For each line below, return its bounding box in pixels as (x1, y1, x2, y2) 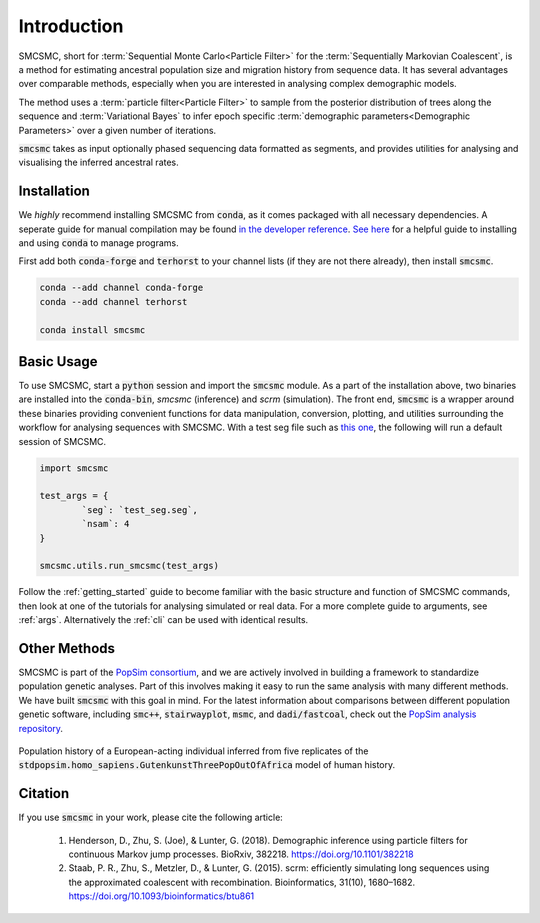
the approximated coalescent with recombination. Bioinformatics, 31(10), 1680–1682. (68, 876, 416, 888)
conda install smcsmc (39, 324, 146, 335)
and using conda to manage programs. (18, 236, 179, 249)
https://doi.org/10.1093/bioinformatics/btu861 (68, 890, 255, 902)
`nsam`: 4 (81, 518, 130, 530)
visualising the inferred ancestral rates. (18, 156, 179, 169)
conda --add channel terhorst (39, 296, 188, 307)
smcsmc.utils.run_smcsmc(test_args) (39, 560, 220, 572)
